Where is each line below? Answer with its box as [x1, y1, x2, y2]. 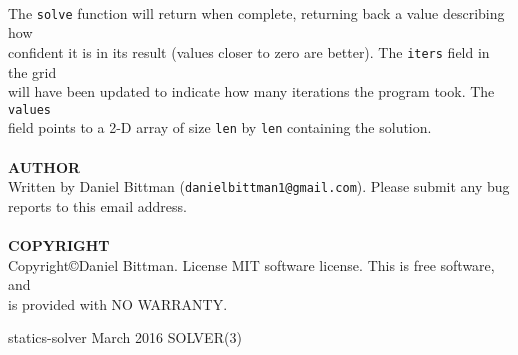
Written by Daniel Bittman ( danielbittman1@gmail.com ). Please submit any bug [8, 176, 510, 197]
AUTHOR [8, 156, 81, 177]
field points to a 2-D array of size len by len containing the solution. [8, 117, 432, 138]
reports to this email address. [8, 195, 187, 216]
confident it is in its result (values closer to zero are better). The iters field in [8, 41, 490, 62]
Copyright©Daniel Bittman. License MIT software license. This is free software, [8, 254, 495, 275]
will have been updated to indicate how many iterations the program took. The [8, 81, 495, 102]
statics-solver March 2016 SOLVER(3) [8, 327, 242, 348]
